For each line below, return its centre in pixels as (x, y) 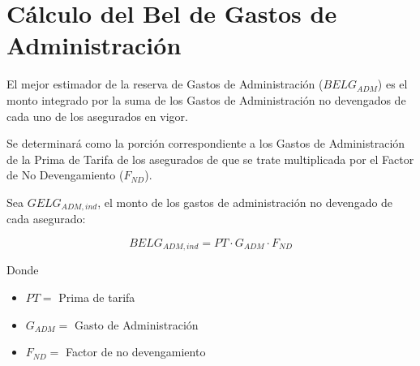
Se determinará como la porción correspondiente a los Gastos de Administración (206, 143)
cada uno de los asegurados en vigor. (97, 116)
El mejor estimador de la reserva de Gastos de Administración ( (165, 84)
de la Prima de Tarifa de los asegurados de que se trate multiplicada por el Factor (210, 159)
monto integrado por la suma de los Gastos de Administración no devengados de (206, 99)
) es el (392, 84)
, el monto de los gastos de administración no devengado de (245, 202)
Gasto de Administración (136, 324)
